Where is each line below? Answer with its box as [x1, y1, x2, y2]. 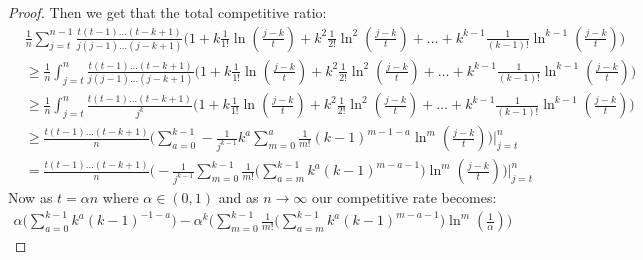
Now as [8, 187, 53, 208]
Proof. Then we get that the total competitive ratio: [8, 2, 327, 22]
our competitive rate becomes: [311, 187, 497, 208]
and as [218, 187, 259, 208]
